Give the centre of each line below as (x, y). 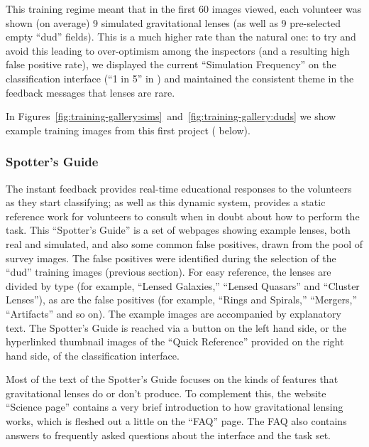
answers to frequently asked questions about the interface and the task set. (168, 435)
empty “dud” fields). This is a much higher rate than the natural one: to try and (181, 37)
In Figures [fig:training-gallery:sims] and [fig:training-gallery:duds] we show (171, 116)
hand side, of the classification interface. (93, 355)
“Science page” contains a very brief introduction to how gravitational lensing (175, 407)
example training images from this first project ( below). (128, 130)
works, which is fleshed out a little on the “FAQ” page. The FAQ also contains (176, 421)
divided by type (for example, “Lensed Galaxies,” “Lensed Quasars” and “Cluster (183, 285)
